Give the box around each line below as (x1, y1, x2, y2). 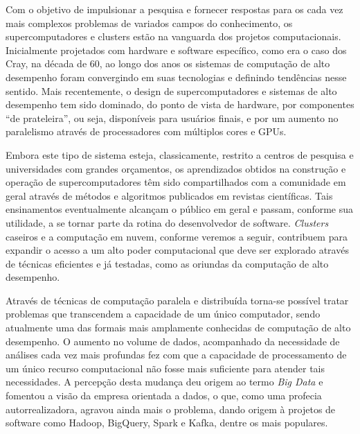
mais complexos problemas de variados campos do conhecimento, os (6, 15, 293, 30)
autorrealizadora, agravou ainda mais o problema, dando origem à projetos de (6, 401, 336, 416)
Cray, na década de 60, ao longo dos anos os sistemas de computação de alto (6, 56, 330, 71)
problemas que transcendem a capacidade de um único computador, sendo (6, 306, 321, 321)
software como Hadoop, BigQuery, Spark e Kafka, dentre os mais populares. (6, 415, 328, 430)
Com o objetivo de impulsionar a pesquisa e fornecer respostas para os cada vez (6, 2, 343, 16)
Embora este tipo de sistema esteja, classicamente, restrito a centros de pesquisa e (6, 147, 354, 162)
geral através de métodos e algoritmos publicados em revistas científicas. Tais (6, 188, 333, 202)
